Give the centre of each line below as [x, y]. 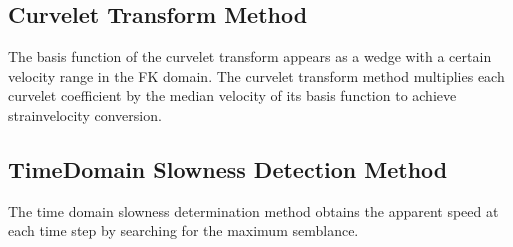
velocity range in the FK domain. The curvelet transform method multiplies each [256, 75]
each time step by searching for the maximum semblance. [183, 230]
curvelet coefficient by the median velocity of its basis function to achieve [232, 95]
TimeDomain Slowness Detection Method [228, 168]
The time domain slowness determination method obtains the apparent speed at [253, 210]
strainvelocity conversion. [85, 114]
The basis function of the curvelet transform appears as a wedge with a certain [250, 56]
